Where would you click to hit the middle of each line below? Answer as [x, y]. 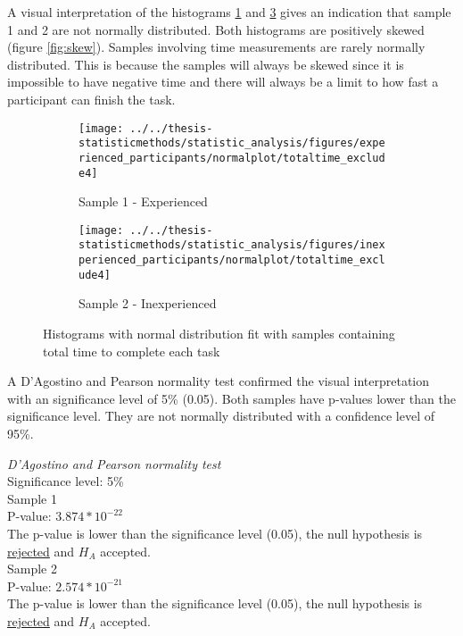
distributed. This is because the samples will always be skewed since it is [206, 64]
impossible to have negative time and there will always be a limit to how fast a [223, 82]
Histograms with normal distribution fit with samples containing [219, 333]
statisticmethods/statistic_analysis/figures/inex [232, 245]
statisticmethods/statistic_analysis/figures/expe [232, 143]
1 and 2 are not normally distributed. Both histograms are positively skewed [216, 29]
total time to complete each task [132, 351]
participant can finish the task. [91, 99]
